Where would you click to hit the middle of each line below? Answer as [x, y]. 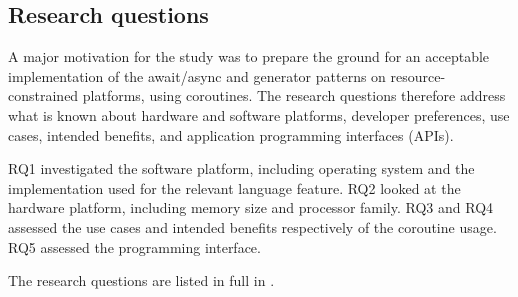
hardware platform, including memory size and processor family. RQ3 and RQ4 [251, 207]
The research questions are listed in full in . [141, 280]
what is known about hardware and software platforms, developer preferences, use [259, 114]
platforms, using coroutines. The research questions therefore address [294, 95]
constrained [43, 95]
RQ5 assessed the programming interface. [134, 246]
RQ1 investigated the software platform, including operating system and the [241, 168]
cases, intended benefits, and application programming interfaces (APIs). [231, 134]
